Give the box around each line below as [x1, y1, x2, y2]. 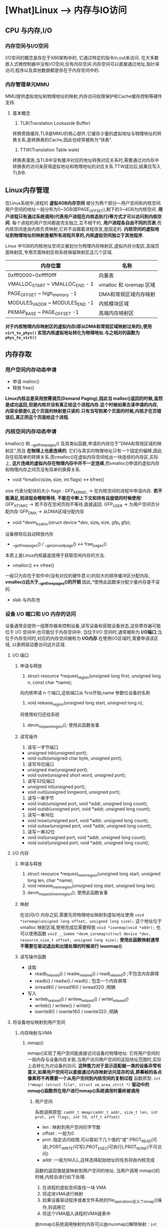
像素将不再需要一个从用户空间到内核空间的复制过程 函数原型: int [27, 1075, 161, 1081]
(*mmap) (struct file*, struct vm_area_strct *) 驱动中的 [27, 1081, 149, 1087]
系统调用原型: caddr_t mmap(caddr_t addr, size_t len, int [34, 1109, 158, 1115]
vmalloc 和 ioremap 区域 [98, 281, 155, 288]
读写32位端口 [27, 778, 55, 784]
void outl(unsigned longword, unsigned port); [27, 789, 121, 795]
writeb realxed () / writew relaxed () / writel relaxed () [34, 996, 129, 1003]
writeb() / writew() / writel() [34, 1003, 91, 1009]
